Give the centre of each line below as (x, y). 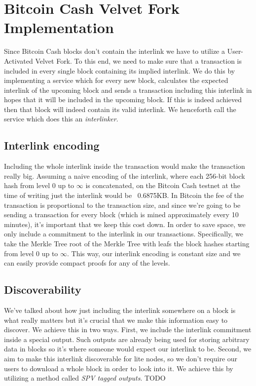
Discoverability (43, 289)
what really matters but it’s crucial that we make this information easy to (116, 320)
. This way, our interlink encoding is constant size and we (154, 253)
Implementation (59, 27)
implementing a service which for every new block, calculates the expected (116, 80)
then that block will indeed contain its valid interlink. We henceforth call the (120, 109)
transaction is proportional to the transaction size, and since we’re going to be (122, 205)
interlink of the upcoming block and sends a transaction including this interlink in (128, 90)
